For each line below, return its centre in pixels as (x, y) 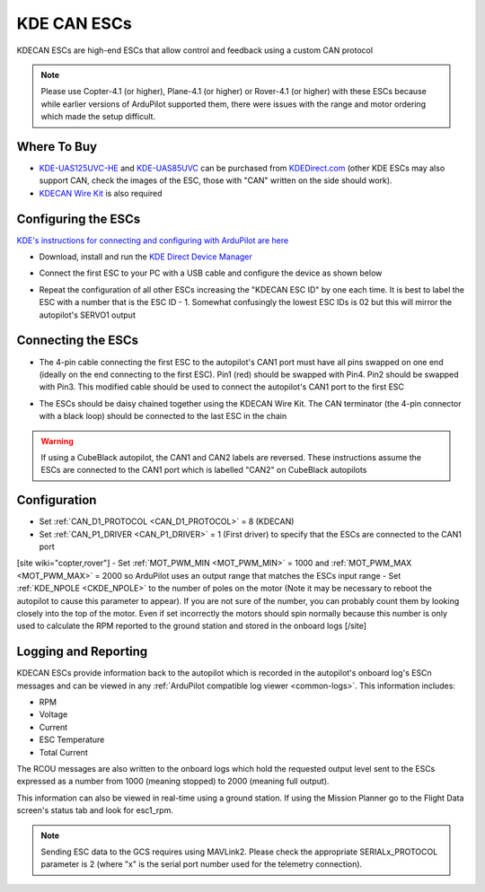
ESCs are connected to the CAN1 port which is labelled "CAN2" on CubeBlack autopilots (204, 470)
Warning (57, 441)
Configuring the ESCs (79, 219)
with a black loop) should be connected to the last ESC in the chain (163, 416)
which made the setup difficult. (98, 117)
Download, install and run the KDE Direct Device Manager (146, 257)
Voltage (53, 714)
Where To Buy (57, 147)
